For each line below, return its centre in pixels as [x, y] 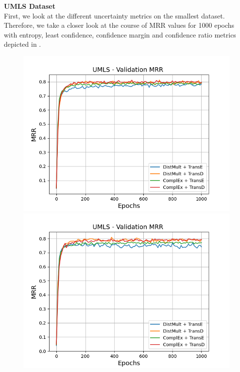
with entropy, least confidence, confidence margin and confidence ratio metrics [120, 34]
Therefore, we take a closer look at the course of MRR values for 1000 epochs [119, 25]
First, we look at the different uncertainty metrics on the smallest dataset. [114, 15]
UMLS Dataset [30, 6]
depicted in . [23, 44]
